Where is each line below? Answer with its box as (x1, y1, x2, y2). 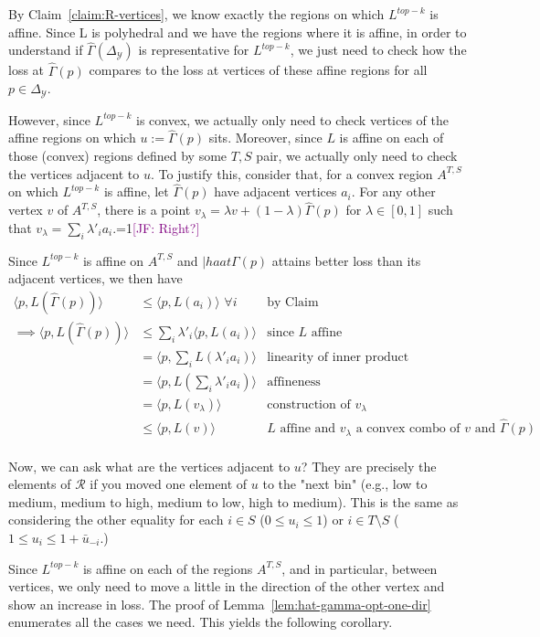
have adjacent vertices (214, 182, 337, 201)
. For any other (351, 182, 436, 201)
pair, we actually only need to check (256, 146, 458, 165)
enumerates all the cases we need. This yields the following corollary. (8, 612, 393, 632)
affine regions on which (8, 128, 136, 147)
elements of (8, 474, 71, 494)
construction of (267, 398, 351, 411)
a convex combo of (355, 422, 461, 436)
